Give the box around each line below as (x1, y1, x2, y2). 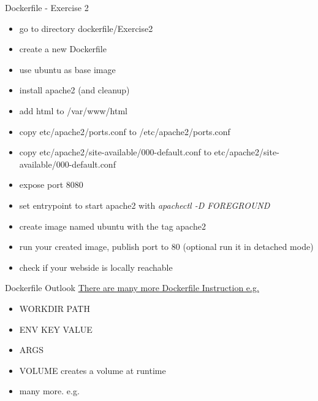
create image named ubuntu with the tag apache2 (19, 219, 206, 232)
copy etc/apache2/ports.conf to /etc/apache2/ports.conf (19, 125, 230, 138)
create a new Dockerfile (19, 42, 107, 55)
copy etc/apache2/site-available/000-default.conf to (19, 146, 211, 158)
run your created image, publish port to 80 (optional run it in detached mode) (19, 240, 314, 253)
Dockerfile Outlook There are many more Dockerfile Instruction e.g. (5, 281, 259, 294)
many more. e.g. (19, 384, 80, 397)
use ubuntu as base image (19, 63, 116, 76)
